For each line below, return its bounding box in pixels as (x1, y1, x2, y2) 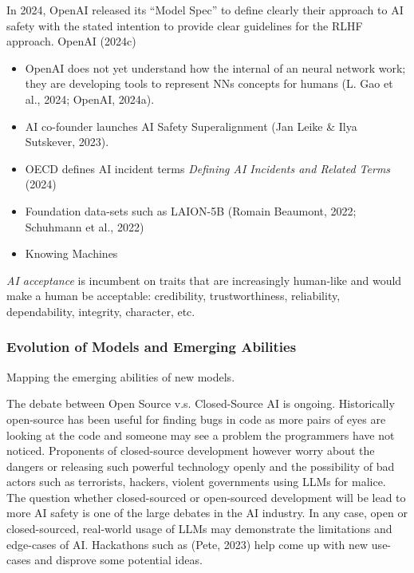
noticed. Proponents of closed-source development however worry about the (6, 442, 375, 459)
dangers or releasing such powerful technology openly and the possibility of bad (6, 457, 395, 474)
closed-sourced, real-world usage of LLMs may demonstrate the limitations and (6, 520, 392, 537)
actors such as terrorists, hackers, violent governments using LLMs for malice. (6, 473, 386, 490)
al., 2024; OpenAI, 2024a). (25, 90, 155, 107)
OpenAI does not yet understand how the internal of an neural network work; (25, 59, 406, 76)
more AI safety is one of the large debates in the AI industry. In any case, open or (6, 504, 408, 521)
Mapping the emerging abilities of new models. (6, 368, 235, 385)
